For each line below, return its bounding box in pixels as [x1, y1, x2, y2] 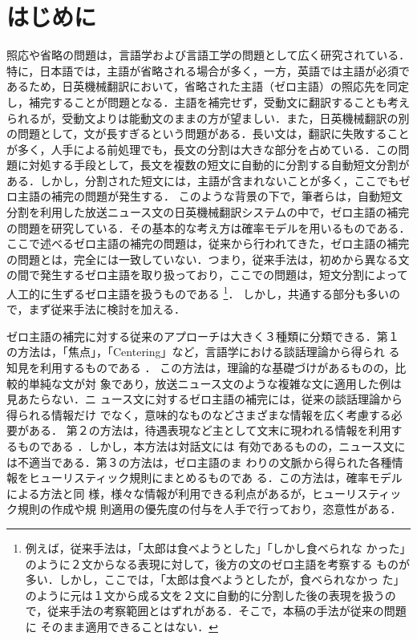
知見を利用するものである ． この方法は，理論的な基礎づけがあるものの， [6, 359, 395, 376]
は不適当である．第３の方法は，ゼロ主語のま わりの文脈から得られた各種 [6, 453, 392, 470]
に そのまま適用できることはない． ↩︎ [25, 618, 218, 634]
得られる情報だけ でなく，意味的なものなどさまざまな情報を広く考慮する [6, 406, 391, 423]
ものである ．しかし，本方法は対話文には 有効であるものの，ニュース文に [17, 438, 406, 455]
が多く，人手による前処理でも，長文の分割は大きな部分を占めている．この [6, 140, 399, 157]
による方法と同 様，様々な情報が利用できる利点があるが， [6, 484, 313, 501]
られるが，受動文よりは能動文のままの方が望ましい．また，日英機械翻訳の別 [6, 109, 410, 126]
